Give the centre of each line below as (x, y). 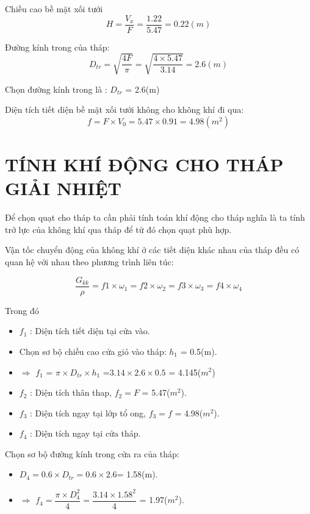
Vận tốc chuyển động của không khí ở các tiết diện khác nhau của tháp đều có (152, 250)
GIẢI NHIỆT (63, 188)
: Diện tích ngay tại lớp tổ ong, (88, 412)
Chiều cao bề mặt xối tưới (54, 9)
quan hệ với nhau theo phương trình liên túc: (89, 262)
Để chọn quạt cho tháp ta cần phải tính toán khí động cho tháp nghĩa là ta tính (155, 217)
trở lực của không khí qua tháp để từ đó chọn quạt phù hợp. (118, 229)
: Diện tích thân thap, (71, 392)
